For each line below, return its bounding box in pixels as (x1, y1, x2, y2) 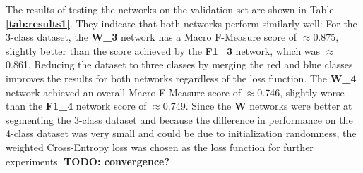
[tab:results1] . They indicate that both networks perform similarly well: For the (6, 15, 357, 30)
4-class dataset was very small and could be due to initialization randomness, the (6, 126, 357, 141)
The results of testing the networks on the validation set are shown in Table (6, 2, 334, 16)
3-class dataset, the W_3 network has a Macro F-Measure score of (6, 30, 297, 44)
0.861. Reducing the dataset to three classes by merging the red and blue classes (6, 57, 353, 72)
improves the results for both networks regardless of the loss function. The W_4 (6, 70, 357, 85)
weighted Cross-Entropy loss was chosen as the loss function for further (6, 139, 314, 154)
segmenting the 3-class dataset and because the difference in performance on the (6, 112, 353, 127)
